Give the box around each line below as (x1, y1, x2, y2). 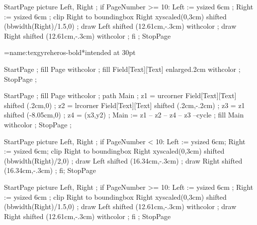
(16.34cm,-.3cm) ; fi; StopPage (4, 165, 96, 175)
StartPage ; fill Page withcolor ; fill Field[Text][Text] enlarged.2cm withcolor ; (4, 63, 241, 74)
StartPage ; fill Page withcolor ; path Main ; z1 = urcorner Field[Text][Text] (4, 90, 237, 101)
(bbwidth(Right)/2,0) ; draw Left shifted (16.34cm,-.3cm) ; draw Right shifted (4, 155, 243, 166)
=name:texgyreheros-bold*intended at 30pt (4, 47, 136, 57)
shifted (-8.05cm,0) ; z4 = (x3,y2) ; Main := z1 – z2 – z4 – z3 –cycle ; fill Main (4, 110, 244, 120)
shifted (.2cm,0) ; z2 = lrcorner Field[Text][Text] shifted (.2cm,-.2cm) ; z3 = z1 (4, 100, 245, 110)
